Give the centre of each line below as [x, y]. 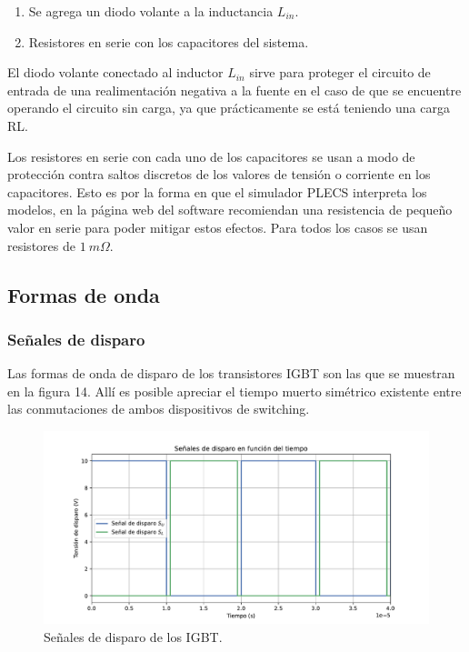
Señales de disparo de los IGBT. [133, 636]
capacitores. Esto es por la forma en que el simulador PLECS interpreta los [217, 191]
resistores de [41, 245]
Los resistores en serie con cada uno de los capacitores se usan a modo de [211, 156]
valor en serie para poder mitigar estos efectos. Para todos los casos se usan [218, 227]
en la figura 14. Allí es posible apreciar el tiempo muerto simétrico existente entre [234, 391]
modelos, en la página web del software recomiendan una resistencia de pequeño [230, 210]
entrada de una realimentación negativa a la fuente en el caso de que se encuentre [234, 90]
